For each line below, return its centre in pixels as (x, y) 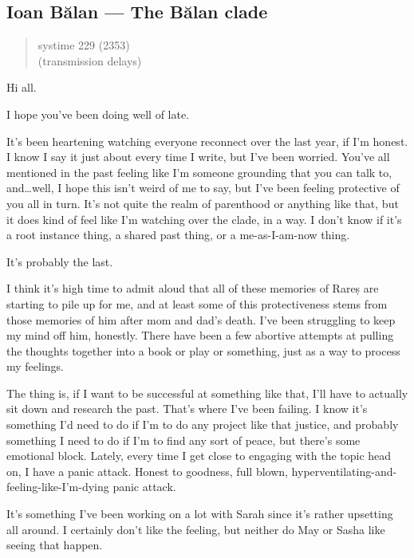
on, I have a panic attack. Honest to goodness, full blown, (147, 471)
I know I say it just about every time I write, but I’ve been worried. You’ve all (198, 157)
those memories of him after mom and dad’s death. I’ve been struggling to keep (201, 319)
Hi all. (22, 87)
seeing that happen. (55, 545)
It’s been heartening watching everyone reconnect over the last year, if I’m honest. (207, 141)
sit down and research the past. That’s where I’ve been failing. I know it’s (187, 409)
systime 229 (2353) (84, 45)
